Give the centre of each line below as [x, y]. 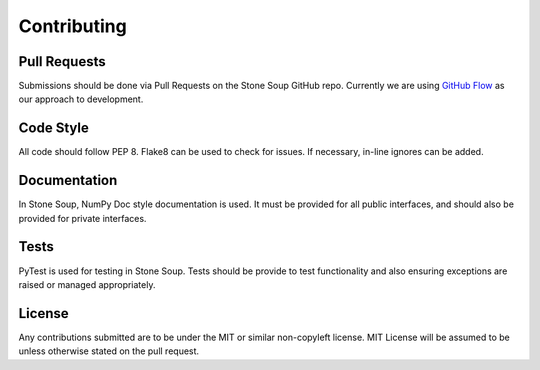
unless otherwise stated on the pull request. [109, 351]
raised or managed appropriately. [87, 284]
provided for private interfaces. [82, 218]
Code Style [53, 128]
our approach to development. [81, 99]
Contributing [72, 26]
